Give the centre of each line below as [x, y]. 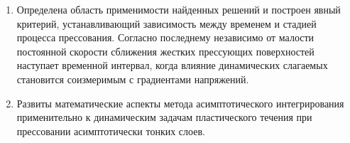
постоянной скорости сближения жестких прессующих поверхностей [165, 51]
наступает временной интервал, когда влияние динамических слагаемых [172, 65]
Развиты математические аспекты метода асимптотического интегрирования [180, 103]
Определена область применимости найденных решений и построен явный [179, 9]
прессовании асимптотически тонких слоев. [111, 131]
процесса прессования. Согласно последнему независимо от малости [165, 37]
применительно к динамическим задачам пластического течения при [164, 117]
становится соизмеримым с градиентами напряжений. [133, 79]
